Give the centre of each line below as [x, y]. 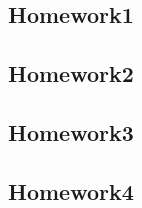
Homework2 [71, 73]
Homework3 [71, 131]
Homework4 [71, 190]
